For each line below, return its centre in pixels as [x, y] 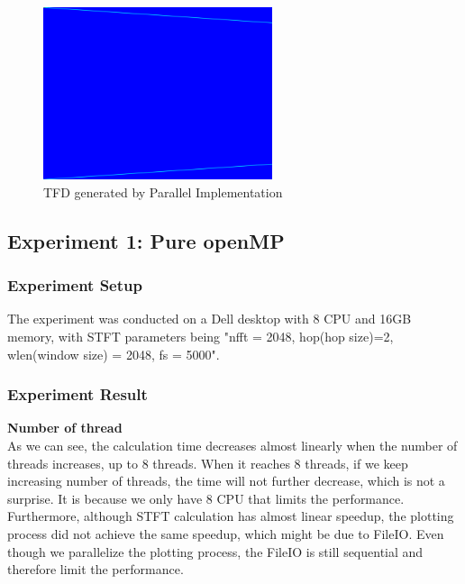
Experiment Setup [75, 285]
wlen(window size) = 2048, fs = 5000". [114, 354]
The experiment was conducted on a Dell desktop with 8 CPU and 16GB [210, 319]
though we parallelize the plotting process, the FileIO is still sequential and [215, 551]
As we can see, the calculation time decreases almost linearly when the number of [232, 446]
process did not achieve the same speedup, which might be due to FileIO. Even [226, 534]
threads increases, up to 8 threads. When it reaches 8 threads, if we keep [208, 463]
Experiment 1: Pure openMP [146, 240]
